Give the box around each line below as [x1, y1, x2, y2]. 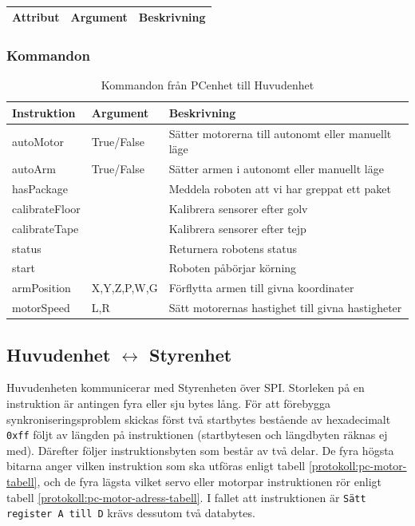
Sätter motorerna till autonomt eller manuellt [168, 125, 392, 141]
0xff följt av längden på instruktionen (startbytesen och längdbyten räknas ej [6, 426, 388, 443]
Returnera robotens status [168, 239, 298, 256]
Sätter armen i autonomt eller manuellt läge [168, 160, 384, 177]
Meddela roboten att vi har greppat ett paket [168, 180, 391, 197]
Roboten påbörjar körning [168, 259, 297, 276]
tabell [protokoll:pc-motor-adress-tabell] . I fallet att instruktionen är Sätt [6, 488, 366, 505]
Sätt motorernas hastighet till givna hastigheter [168, 299, 402, 316]
